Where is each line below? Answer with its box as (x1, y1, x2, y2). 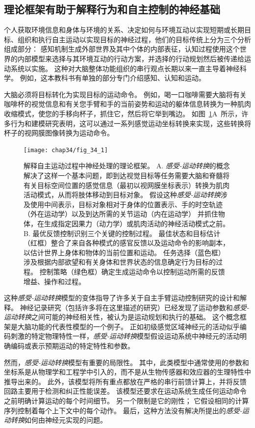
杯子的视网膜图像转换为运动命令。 (4, 128, 114, 138)
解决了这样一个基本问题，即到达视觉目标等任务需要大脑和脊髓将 (24, 170, 229, 180)
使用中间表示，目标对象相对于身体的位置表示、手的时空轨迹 (30, 199, 223, 209)
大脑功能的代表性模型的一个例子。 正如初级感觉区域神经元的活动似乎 (17, 321, 240, 331)
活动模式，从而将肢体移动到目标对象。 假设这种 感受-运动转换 (24, 189, 221, 200)
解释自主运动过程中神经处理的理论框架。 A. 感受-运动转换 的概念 (24, 160, 230, 171)
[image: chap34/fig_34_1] (24, 146, 108, 154)
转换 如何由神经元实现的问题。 (10, 415, 107, 425)
